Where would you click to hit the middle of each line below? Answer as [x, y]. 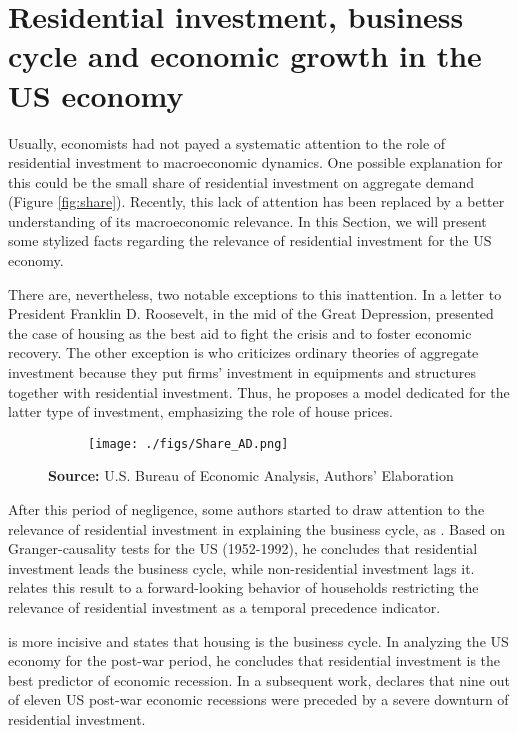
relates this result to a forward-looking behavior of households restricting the [243, 587]
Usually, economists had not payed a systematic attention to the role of [227, 142]
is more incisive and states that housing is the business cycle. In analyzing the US [258, 640]
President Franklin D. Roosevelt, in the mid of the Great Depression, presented [251, 313]
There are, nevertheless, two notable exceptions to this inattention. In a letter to [255, 293]
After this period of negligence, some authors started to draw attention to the [246, 509]
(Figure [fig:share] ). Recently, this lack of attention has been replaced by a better [256, 201]
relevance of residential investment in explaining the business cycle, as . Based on [256, 528]
